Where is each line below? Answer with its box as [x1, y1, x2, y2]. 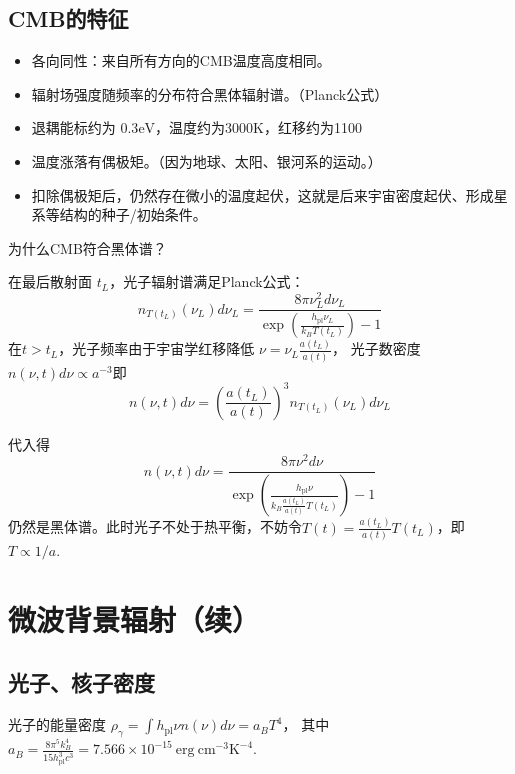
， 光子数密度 [332, 338, 421, 359]
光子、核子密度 [8, 667, 155, 698]
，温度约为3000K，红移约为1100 [155, 117, 362, 138]
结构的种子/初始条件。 [59, 204, 207, 225]
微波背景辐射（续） [8, 598, 261, 639]
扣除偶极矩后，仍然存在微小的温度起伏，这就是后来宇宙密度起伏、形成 [31, 184, 494, 205]
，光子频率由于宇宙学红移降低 [58, 338, 255, 359]
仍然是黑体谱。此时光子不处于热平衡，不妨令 [8, 516, 302, 537]
